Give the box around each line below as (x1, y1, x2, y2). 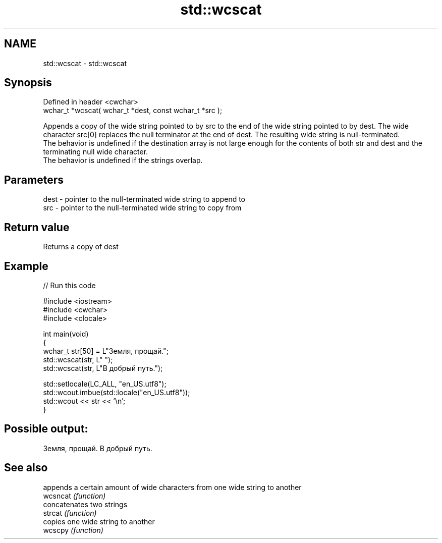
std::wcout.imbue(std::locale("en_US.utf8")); (43, 388, 190, 397)
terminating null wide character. (43, 147, 148, 156)
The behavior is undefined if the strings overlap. (43, 156, 203, 165)
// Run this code (43, 281, 96, 290)
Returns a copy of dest (43, 242, 119, 251)
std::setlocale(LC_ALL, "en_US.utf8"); (43, 379, 167, 388)
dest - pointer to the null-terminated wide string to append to (43, 195, 245, 204)
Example (4, 259, 48, 273)
